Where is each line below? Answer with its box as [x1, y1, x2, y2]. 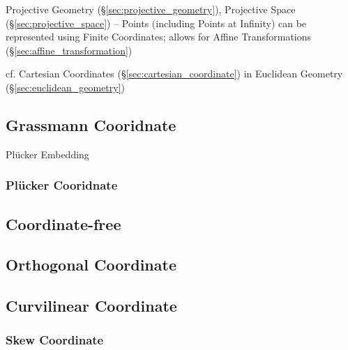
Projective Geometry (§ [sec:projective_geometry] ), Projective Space [6, 2, 296, 16]
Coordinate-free [6, 213, 121, 234]
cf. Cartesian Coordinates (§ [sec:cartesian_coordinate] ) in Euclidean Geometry [6, 66, 343, 81]
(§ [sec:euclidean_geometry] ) [6, 79, 126, 94]
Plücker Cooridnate [6, 176, 118, 194]
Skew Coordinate [6, 331, 104, 349]
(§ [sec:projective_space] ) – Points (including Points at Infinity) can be [6, 15, 307, 30]
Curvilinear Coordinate [6, 295, 177, 317]
